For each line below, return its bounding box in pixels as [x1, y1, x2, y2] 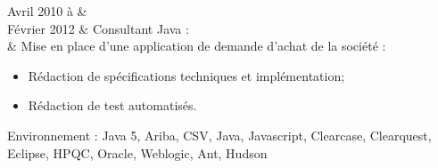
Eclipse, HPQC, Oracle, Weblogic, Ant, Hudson [7, 143, 268, 162]
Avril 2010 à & [7, 2, 87, 20]
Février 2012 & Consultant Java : [7, 19, 189, 37]
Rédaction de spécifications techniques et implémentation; [28, 66, 345, 84]
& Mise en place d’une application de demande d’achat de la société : [7, 36, 386, 55]
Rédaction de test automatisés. [28, 96, 197, 115]
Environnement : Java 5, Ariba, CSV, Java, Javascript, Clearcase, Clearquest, [7, 125, 432, 144]
